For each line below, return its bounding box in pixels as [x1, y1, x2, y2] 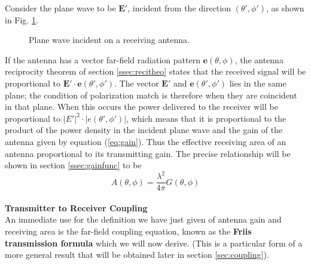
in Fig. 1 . [5, 13, 38, 26]
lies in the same [229, 76, 286, 89]
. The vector [114, 76, 159, 89]
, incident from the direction [127, 2, 231, 14]
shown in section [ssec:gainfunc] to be [5, 159, 142, 171]
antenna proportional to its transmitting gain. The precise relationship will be [5, 147, 291, 159]
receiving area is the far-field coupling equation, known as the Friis [5, 225, 252, 238]
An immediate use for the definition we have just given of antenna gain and [5, 213, 282, 226]
